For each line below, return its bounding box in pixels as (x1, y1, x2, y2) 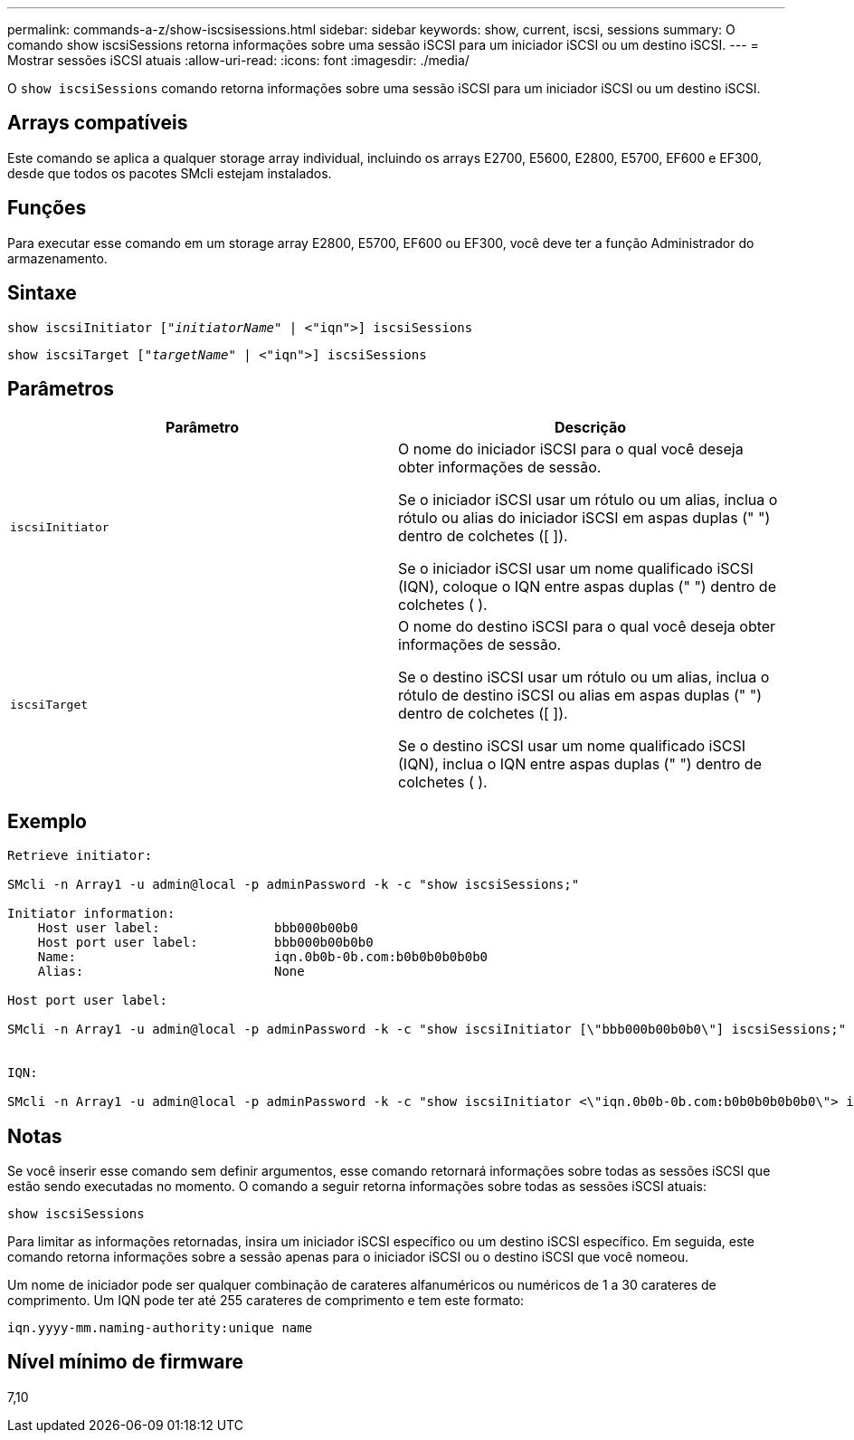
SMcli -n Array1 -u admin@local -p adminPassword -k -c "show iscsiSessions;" (7, 877, 580, 892)
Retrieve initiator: (7, 848, 153, 863)
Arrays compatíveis (7, 111, 188, 135)
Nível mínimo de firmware (7, 1350, 244, 1374)
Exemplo (7, 809, 87, 833)
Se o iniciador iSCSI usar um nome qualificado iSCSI (398, 559, 754, 578)
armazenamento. (7, 250, 108, 266)
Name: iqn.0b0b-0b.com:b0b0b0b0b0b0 (37, 949, 489, 965)
